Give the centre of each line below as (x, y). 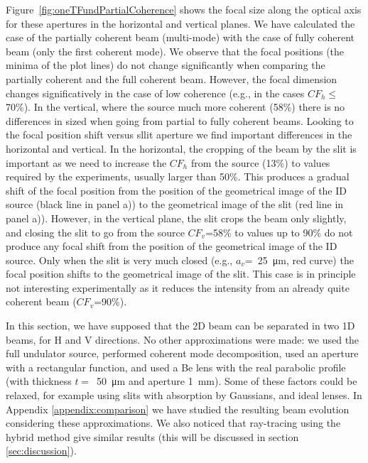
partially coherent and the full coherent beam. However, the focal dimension (172, 78)
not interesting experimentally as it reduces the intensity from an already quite (178, 287)
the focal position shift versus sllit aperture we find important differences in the (179, 135)
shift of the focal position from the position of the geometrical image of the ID (177, 190)
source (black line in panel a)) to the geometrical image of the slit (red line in (175, 204)
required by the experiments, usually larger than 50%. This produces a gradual (178, 176)
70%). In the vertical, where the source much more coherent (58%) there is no (175, 107)
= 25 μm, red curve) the (299, 260)
